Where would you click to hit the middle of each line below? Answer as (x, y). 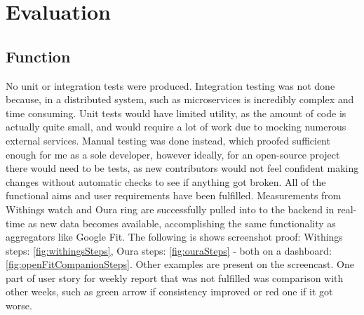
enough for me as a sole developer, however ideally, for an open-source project (173, 154)
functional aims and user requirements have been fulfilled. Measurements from (174, 195)
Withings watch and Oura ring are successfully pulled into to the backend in (170, 209)
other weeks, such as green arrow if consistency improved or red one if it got (169, 291)
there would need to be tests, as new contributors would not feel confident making (182, 168)
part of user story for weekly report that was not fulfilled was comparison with (175, 277)
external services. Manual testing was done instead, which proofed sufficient (168, 140)
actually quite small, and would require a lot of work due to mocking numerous (176, 127)
